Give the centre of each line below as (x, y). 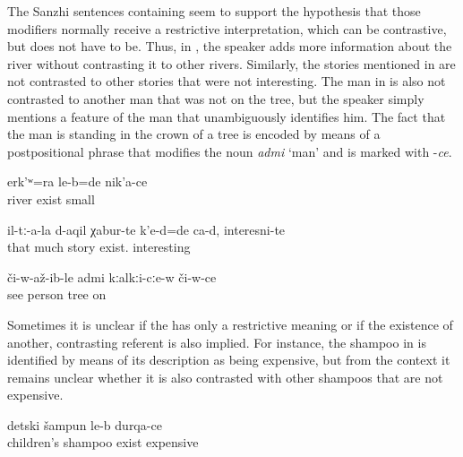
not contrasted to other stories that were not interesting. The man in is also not (227, 81)
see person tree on (57, 294)
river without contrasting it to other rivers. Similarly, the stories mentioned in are (231, 63)
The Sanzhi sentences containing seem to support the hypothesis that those (214, 11)
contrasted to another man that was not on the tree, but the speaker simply (216, 98)
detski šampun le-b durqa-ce (85, 424)
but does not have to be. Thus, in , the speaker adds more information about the (230, 46)
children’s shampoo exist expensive (103, 442)
